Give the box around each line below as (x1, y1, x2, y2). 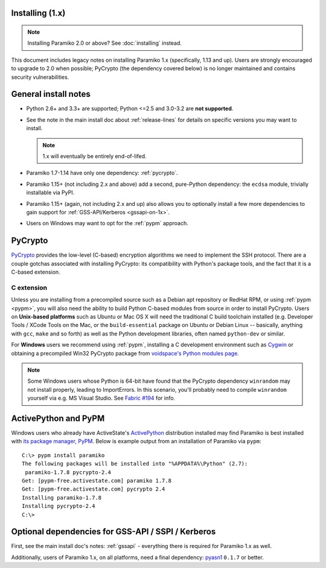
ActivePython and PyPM (11, 413, 105, 423)
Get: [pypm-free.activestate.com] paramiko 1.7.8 (22, 477, 172, 484)
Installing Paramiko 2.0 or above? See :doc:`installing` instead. (27, 39, 182, 47)
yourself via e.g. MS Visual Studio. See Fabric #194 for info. (27, 394, 175, 402)
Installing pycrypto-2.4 (22, 503, 95, 510)
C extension (11, 283, 48, 292)
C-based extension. (11, 268, 60, 276)
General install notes (11, 89, 91, 99)
